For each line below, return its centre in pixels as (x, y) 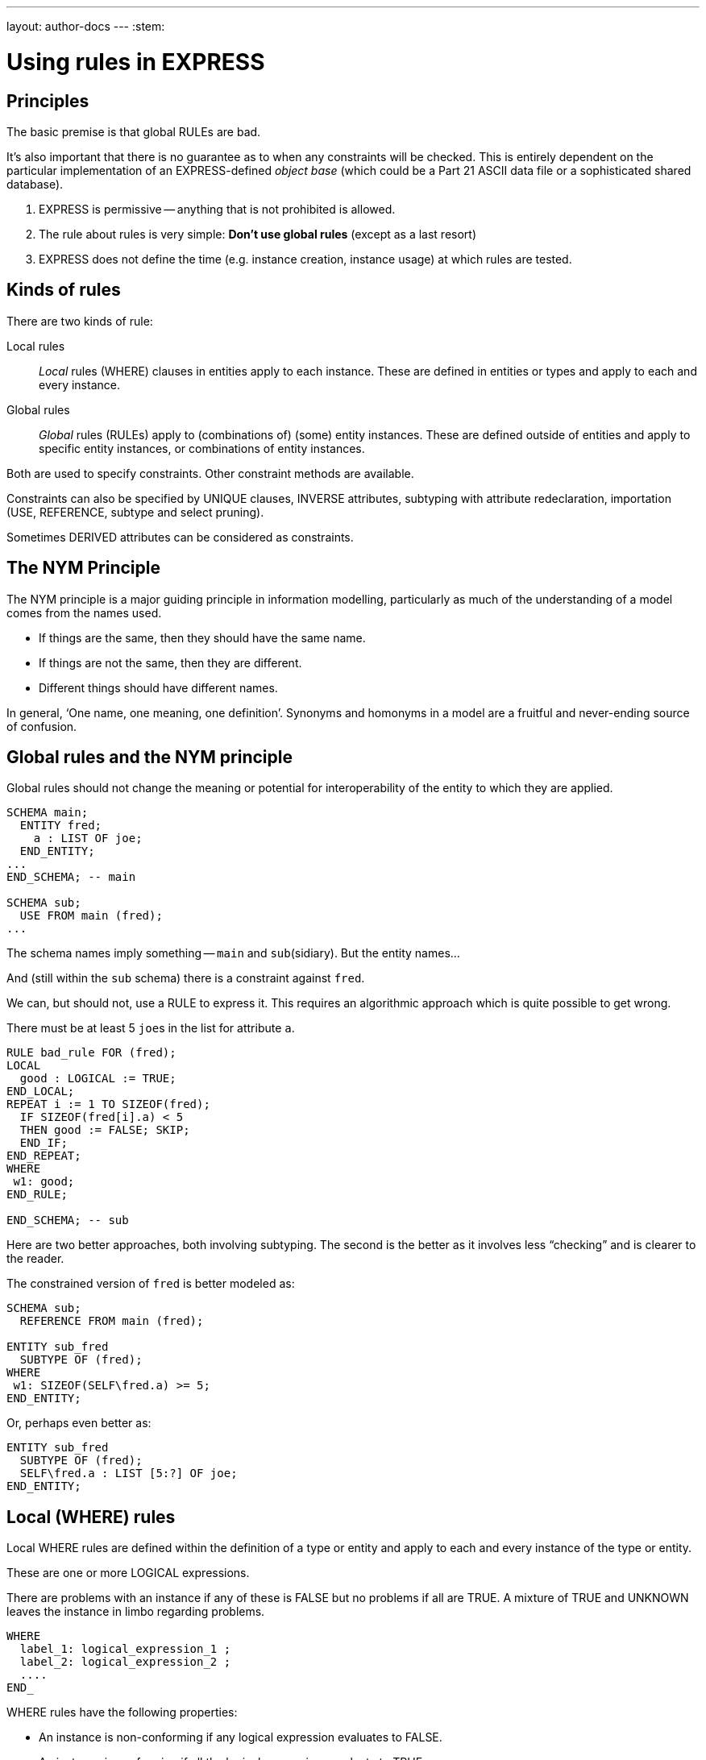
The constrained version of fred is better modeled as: (151, 1284)
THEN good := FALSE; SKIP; (105, 1130)
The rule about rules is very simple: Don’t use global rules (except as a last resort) (258, 234)
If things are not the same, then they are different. (170, 662)
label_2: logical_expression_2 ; (125, 1662)
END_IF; (44, 1143)
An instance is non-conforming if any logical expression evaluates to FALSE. (241, 1737)
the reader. (35, 1259)
